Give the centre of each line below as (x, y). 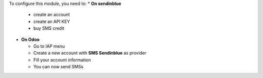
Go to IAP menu (49, 46)
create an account (52, 15)
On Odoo (30, 39)
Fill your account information (62, 60)
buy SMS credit (49, 28)
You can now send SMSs (58, 67)
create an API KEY (52, 21)
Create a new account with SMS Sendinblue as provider (90, 53)
